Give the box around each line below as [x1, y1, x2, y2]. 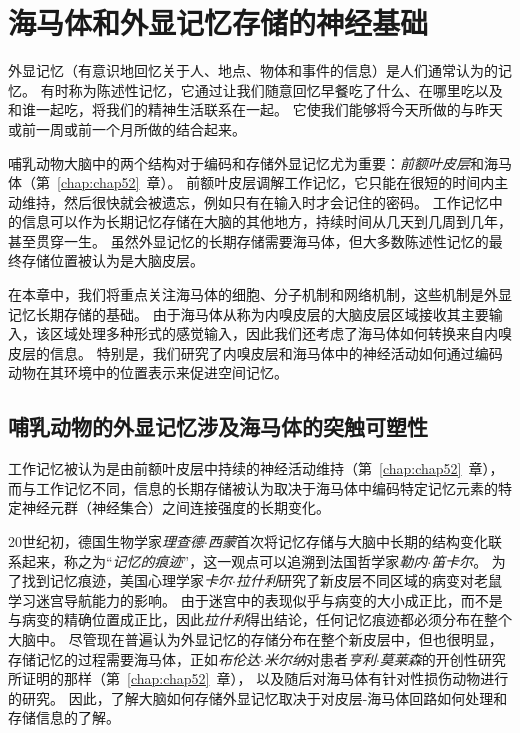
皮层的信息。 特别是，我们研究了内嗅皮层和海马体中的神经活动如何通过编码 [8, 342, 503, 363]
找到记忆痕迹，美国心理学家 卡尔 [21, 570, 232, 591]
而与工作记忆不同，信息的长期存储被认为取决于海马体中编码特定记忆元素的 [8, 477, 498, 498]
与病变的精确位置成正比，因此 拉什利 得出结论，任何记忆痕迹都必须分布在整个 [8, 609, 512, 630]
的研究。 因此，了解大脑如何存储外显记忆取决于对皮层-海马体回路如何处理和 [8, 687, 508, 708]
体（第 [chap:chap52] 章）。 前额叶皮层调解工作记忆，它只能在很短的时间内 [8, 172, 495, 193]
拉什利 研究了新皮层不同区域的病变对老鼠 [235, 570, 502, 591]
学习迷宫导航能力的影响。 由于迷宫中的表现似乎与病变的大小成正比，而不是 [8, 589, 503, 610]
